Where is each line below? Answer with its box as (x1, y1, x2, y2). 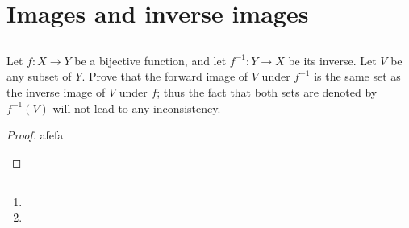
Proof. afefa (6, 126, 64, 143)
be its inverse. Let (288, 52, 377, 68)
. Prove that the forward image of (81, 68, 248, 85)
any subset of (6, 68, 72, 85)
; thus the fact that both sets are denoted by (157, 83, 378, 100)
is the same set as (314, 68, 401, 85)
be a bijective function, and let (74, 52, 227, 68)
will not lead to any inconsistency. (52, 99, 221, 116)
